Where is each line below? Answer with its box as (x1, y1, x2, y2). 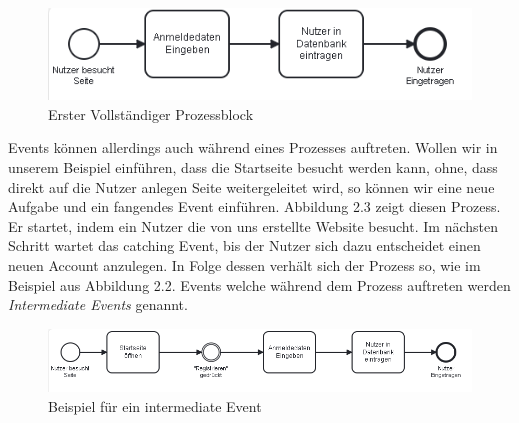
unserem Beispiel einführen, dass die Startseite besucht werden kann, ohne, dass (8, 156, 498, 177)
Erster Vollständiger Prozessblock (48, 103, 254, 124)
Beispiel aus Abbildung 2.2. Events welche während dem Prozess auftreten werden (8, 274, 511, 295)
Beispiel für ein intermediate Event (48, 395, 262, 416)
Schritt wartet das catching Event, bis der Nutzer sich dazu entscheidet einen (8, 235, 481, 256)
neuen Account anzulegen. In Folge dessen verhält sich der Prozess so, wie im (8, 254, 481, 275)
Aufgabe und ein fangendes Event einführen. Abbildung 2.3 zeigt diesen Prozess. (8, 196, 501, 217)
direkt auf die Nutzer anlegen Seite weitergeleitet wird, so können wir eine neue (8, 176, 495, 197)
